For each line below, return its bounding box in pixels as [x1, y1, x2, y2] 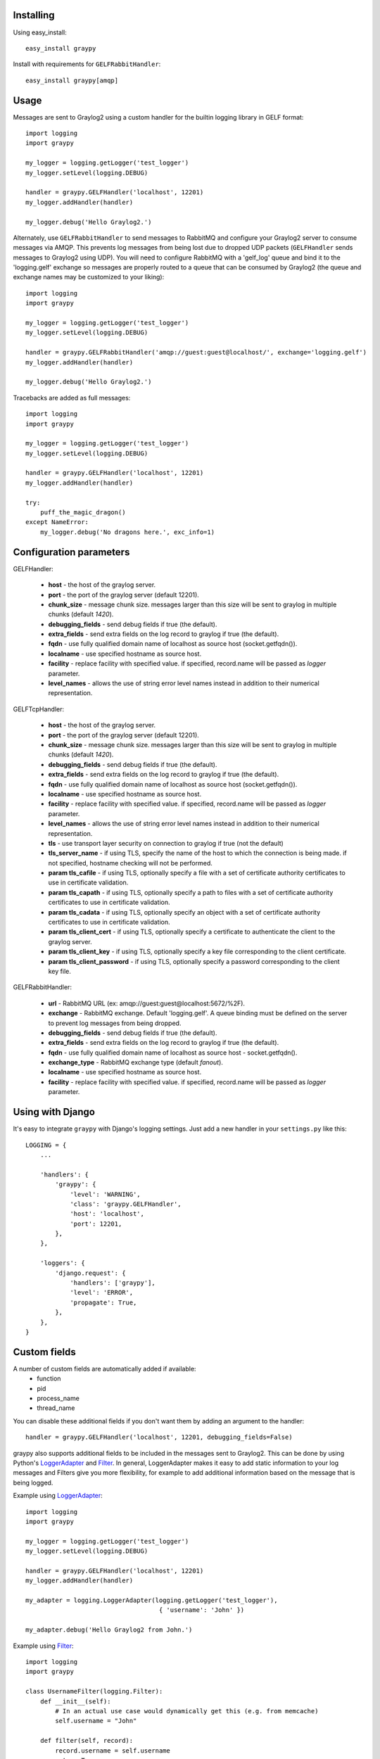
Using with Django [13, 1106, 95, 1118]
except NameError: [25, 518, 89, 526]
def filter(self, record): [39, 1736, 134, 1745]
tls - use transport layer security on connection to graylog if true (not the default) [48, 839, 284, 847]
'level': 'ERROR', [70, 1288, 134, 1297]
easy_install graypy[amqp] [25, 76, 119, 84]
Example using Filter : [13, 1641, 74, 1650]
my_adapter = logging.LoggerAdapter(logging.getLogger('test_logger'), [25, 1596, 278, 1604]
